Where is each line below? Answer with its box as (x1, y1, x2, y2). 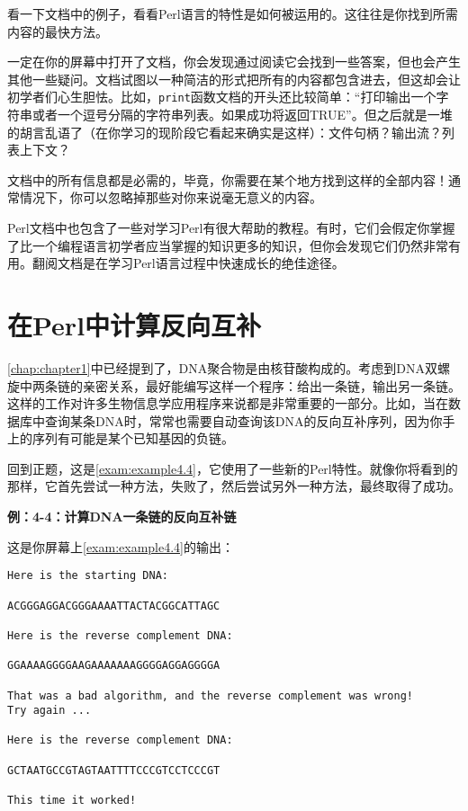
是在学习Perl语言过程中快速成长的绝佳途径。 (82, 254, 345, 272)
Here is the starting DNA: (7, 569, 168, 583)
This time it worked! (7, 794, 137, 807)
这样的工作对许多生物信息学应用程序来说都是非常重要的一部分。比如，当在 (7, 394, 448, 413)
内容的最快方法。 (7, 22, 108, 40)
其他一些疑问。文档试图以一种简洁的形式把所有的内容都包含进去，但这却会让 (7, 69, 461, 88)
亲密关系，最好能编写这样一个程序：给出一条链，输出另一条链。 (82, 376, 461, 395)
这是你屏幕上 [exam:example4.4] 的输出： (7, 537, 234, 556)
